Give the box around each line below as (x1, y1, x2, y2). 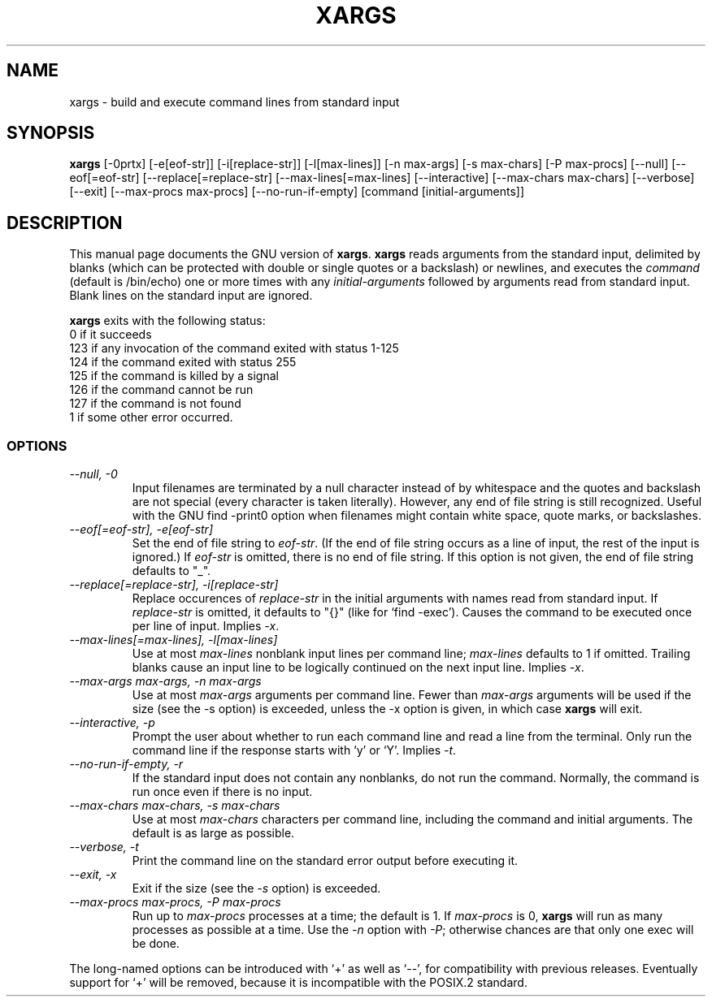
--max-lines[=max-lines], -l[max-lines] (69, 633, 278, 647)
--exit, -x (69, 867, 117, 882)
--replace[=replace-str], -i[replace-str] (69, 577, 279, 592)
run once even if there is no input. (132, 785, 313, 799)
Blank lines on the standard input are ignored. (69, 288, 313, 303)
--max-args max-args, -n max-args (69, 674, 262, 689)
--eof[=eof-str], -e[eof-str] (69, 522, 213, 537)
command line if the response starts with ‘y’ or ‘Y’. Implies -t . (132, 743, 457, 758)
